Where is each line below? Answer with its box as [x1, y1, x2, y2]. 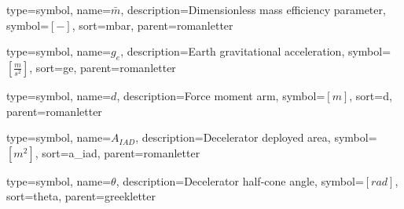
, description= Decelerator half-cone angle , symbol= [116, 172, 364, 189]
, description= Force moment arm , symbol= [116, 87, 325, 103]
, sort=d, [349, 87, 392, 103]
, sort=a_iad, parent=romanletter [35, 144, 200, 160]
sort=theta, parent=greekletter [6, 188, 156, 204]
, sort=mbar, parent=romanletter [72, 16, 233, 33]
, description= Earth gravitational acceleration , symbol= [120, 43, 391, 59]
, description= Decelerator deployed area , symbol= [135, 129, 377, 146]
